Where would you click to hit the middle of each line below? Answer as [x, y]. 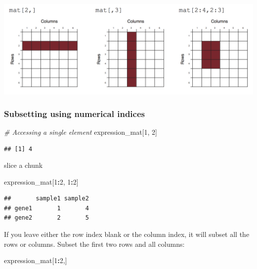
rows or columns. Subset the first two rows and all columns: [94, 244]
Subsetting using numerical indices [74, 113]
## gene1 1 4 [46, 208]
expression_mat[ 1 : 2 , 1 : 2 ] [41, 181]
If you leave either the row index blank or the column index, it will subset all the [127, 234]
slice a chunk [23, 165]
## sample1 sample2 [46, 199]
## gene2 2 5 [46, 218]
